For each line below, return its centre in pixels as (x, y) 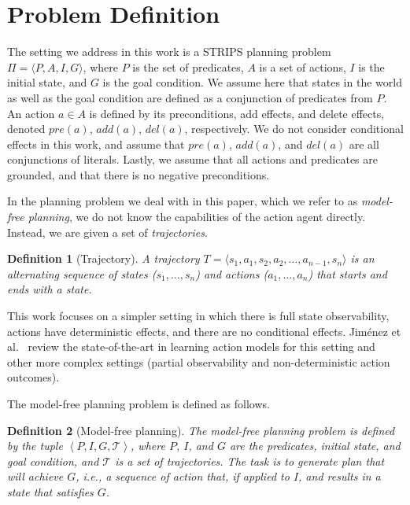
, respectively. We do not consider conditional (294, 129)
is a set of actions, (303, 66)
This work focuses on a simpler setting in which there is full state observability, (198, 316)
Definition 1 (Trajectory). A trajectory (103, 258)
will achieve (35, 476)
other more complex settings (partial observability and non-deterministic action (199, 361)
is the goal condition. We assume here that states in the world (252, 82)
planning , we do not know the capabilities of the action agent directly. (197, 217)
